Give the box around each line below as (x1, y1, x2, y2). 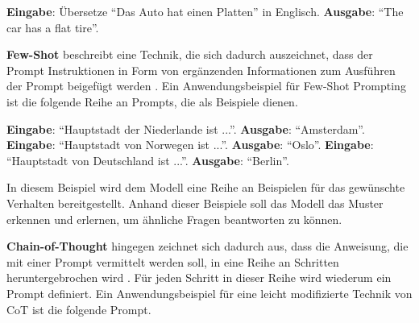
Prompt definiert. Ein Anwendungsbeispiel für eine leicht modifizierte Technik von (6, 284, 413, 301)
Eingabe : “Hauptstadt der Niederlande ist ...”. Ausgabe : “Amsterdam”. (6, 120, 365, 137)
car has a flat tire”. (6, 19, 99, 35)
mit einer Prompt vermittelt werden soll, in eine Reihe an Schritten (6, 253, 339, 270)
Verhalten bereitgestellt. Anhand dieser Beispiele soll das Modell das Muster (6, 194, 384, 211)
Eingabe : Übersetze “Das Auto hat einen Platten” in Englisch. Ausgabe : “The (6, 3, 404, 19)
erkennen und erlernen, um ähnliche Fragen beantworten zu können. (6, 210, 342, 227)
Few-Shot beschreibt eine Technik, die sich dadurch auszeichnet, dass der (6, 46, 373, 63)
